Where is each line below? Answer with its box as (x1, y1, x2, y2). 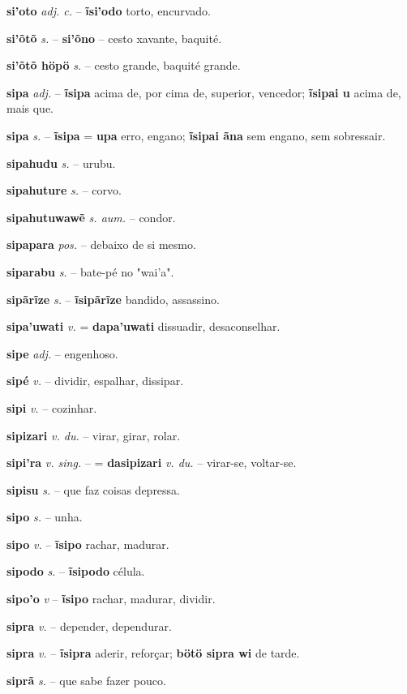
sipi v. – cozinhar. (6, 399, 97, 416)
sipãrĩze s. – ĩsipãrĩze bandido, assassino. (6, 290, 220, 307)
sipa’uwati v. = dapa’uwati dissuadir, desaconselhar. (6, 318, 281, 335)
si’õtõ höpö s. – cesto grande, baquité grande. (6, 57, 241, 74)
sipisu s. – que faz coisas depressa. (6, 481, 181, 498)
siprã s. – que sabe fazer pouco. (6, 671, 166, 688)
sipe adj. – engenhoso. (6, 345, 118, 362)
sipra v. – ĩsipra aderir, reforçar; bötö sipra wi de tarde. (6, 645, 300, 662)
